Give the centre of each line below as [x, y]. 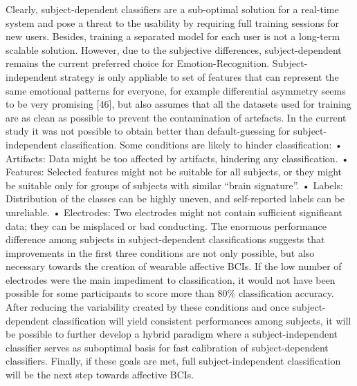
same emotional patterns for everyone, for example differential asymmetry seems [176, 90]
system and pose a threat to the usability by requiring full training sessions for [172, 22]
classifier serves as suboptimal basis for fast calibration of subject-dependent [167, 347]
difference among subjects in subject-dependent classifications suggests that [165, 239]
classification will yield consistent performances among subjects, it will [202, 320]
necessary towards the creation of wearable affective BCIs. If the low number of [174, 266]
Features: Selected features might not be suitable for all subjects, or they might [174, 172]
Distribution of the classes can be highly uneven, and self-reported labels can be [175, 199]
